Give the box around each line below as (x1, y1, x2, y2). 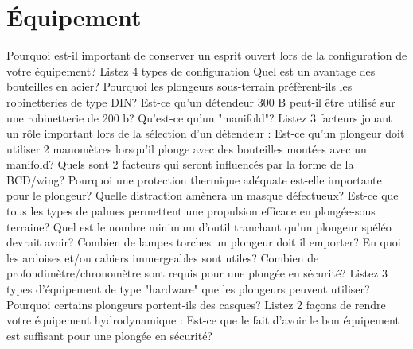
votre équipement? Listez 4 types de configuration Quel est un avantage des (6, 62, 376, 79)
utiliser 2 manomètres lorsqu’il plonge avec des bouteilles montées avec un (6, 140, 367, 157)
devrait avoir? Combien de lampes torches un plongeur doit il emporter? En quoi (6, 234, 401, 250)
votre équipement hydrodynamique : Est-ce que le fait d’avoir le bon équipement (6, 312, 399, 328)
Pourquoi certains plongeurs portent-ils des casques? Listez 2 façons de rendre (6, 296, 386, 312)
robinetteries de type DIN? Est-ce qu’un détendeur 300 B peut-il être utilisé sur (6, 93, 395, 110)
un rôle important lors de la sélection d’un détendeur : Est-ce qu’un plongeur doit (6, 125, 405, 142)
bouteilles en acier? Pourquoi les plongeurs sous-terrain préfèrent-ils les (6, 78, 353, 95)
